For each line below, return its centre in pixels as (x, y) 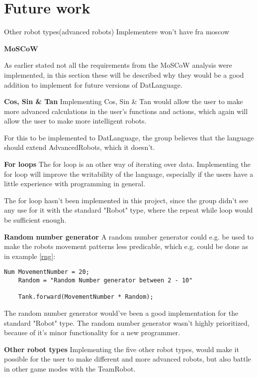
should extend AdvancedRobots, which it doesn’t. (80, 147)
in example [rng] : (30, 256)
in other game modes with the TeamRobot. (70, 369)
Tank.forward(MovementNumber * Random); (86, 297)
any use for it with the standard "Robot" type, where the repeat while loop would (129, 210)
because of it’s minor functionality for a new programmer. (92, 332)
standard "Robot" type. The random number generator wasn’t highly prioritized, (127, 322)
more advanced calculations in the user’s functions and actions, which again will (126, 111)
